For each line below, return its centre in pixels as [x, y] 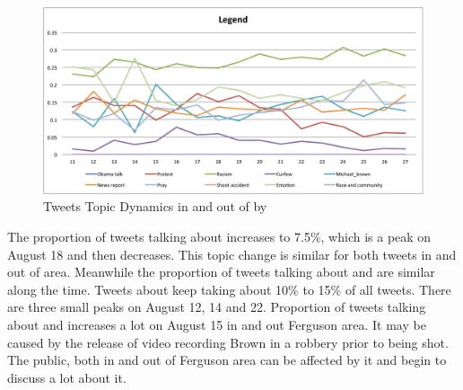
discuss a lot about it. [67, 377]
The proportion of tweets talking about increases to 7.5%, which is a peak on [219, 237]
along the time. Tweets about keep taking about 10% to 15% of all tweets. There [229, 289]
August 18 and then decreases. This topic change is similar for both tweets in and [232, 254]
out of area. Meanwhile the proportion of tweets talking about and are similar [221, 272]
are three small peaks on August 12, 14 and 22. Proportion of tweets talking [217, 307]
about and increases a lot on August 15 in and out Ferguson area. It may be [217, 325]
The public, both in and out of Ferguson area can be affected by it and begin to [227, 360]
